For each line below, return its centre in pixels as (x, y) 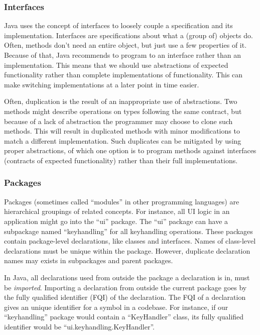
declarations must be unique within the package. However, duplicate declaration (127, 250)
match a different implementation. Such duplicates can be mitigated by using (123, 140)
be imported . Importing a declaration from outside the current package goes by (125, 287)
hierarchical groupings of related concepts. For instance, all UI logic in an (117, 211)
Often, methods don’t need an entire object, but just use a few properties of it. (125, 45)
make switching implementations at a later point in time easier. (102, 84)
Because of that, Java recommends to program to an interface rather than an (123, 55)
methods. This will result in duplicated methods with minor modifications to (122, 131)
